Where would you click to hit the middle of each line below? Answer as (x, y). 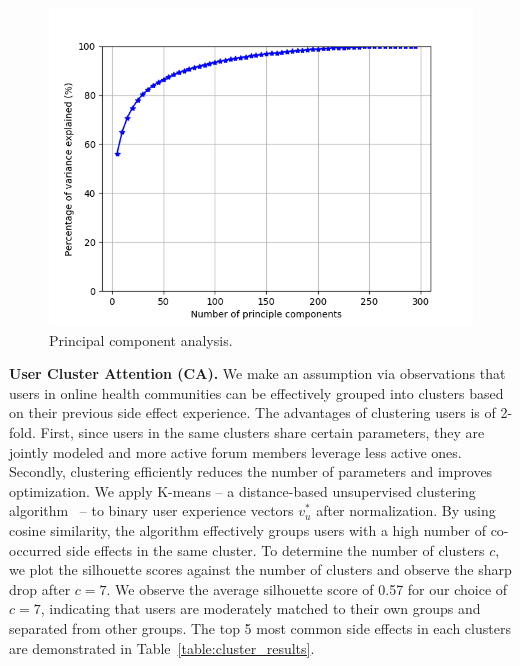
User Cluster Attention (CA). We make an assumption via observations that (257, 373)
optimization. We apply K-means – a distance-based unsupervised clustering (242, 490)
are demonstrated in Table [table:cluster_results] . (162, 647)
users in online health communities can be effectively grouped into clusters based (256, 392)
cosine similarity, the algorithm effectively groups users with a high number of (247, 529)
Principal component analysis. (141, 339)
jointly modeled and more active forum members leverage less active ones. (235, 451)
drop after (40, 588)
